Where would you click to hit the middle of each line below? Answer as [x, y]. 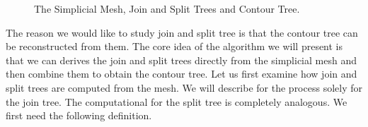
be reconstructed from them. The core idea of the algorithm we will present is [174, 46]
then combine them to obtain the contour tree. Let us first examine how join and [182, 74]
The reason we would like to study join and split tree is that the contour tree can [182, 32]
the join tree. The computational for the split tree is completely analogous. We [177, 101]
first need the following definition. [79, 115]
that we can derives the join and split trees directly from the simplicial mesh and [181, 60]
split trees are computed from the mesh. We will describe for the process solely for [184, 87]
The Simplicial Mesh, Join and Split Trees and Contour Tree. [167, 8]
